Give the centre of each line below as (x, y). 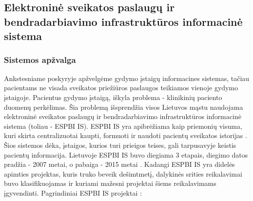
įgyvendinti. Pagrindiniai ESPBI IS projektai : (73, 192)
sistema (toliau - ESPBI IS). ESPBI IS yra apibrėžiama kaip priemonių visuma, (123, 126)
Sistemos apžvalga (40, 60)
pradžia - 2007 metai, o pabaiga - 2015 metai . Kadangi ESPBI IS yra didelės (119, 164)
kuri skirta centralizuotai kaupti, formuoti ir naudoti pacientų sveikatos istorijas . (126, 135)
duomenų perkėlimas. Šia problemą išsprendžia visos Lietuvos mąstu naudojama (124, 107)
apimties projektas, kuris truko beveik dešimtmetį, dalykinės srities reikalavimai (123, 173)
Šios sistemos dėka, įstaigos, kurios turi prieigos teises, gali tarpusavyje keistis (120, 145)
